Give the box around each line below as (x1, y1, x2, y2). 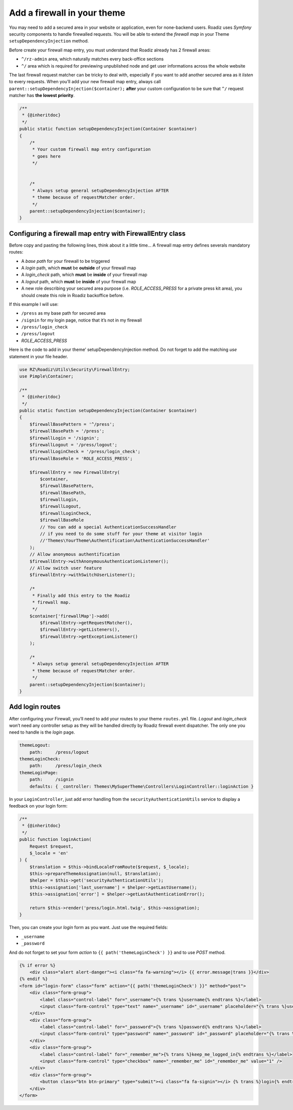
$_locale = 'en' (29, 850, 68, 856)
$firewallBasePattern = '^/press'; (29, 421, 115, 427)
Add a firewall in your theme (9, 7, 126, 18)
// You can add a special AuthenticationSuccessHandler (40, 524, 177, 530)
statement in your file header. (9, 353, 68, 359)
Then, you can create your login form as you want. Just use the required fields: (9, 925, 168, 930)
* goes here (32, 153, 61, 159)
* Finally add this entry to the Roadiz (32, 593, 130, 598)
